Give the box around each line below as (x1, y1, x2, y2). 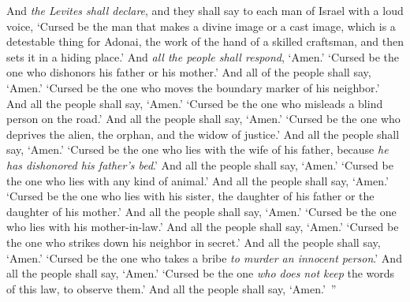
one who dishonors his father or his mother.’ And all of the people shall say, (6, 64, 371, 80)
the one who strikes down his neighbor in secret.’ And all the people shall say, (6, 233, 381, 250)
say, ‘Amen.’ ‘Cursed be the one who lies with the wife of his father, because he (6, 141, 389, 158)
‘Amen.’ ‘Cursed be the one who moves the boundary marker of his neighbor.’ (6, 79, 380, 95)
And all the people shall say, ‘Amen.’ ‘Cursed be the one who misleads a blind (6, 95, 383, 111)
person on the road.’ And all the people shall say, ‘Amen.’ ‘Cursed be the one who (6, 110, 401, 127)
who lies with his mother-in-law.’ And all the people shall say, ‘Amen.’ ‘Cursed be (6, 218, 399, 235)
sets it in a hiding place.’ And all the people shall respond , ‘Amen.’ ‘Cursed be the (6, 48, 400, 65)
